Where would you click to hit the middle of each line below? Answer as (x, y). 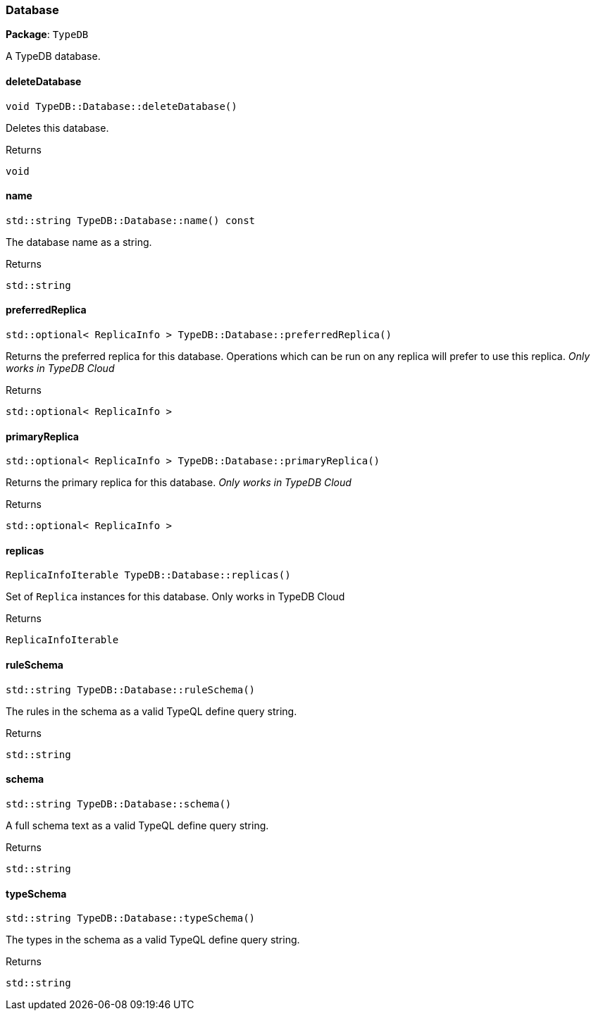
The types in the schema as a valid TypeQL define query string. (153, 940)
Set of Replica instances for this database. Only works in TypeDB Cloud (175, 597)
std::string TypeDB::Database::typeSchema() (131, 918)
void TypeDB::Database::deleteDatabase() (122, 106)
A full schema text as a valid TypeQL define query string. (137, 825)
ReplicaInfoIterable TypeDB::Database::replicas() (148, 575)
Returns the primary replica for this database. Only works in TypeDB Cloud (179, 483)
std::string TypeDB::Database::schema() (119, 804)
